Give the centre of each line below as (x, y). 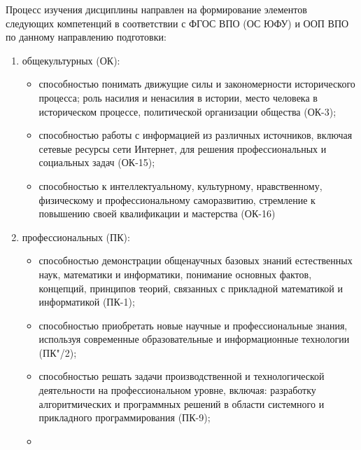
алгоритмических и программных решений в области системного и (182, 403)
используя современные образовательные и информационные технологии (194, 339)
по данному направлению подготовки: (86, 37)
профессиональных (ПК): (76, 237)
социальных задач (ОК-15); (97, 162)
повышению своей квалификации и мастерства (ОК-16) (157, 213)
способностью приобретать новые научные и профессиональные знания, (193, 325)
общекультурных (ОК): (71, 60)
